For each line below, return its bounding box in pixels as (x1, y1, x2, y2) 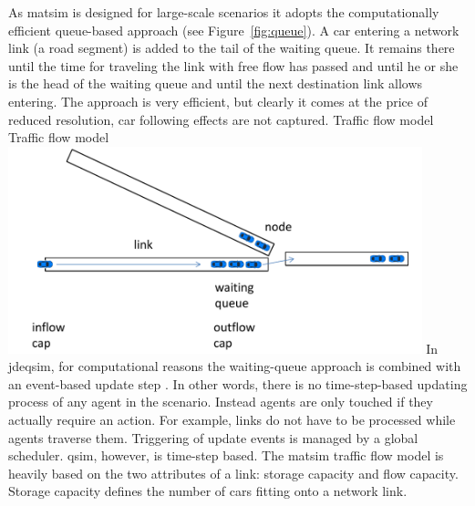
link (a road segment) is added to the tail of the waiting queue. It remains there (8, 38, 455, 57)
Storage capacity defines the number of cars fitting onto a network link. (8, 481, 408, 501)
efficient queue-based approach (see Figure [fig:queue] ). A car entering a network (8, 20, 460, 39)
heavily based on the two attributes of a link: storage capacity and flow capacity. (8, 463, 459, 482)
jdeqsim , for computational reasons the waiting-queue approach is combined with (8, 356, 461, 376)
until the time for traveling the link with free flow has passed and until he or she (8, 56, 459, 75)
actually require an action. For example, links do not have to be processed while (8, 409, 456, 429)
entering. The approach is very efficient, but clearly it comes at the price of (8, 91, 428, 110)
